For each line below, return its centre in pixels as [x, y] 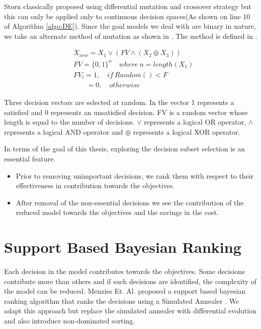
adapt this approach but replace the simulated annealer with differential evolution [130, 311]
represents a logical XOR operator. [187, 131]
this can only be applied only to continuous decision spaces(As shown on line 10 [127, 16]
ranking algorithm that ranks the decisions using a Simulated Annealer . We [122, 300]
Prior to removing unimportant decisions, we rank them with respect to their [135, 175]
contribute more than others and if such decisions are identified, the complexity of [130, 281]
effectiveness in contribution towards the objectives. [95, 185]
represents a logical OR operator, [195, 122]
